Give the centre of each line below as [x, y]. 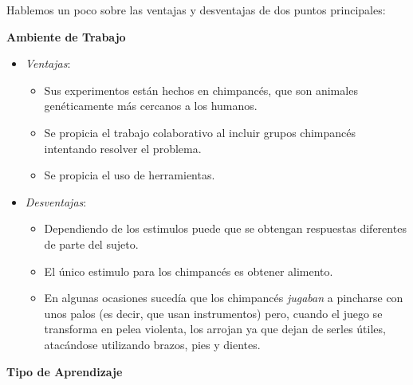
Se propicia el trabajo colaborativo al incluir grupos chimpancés [200, 132]
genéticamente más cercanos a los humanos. [151, 106]
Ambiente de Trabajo [66, 36]
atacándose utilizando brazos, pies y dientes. [152, 344]
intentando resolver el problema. [123, 148]
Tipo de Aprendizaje [65, 371]
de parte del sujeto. [91, 244]
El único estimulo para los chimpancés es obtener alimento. [189, 271]
